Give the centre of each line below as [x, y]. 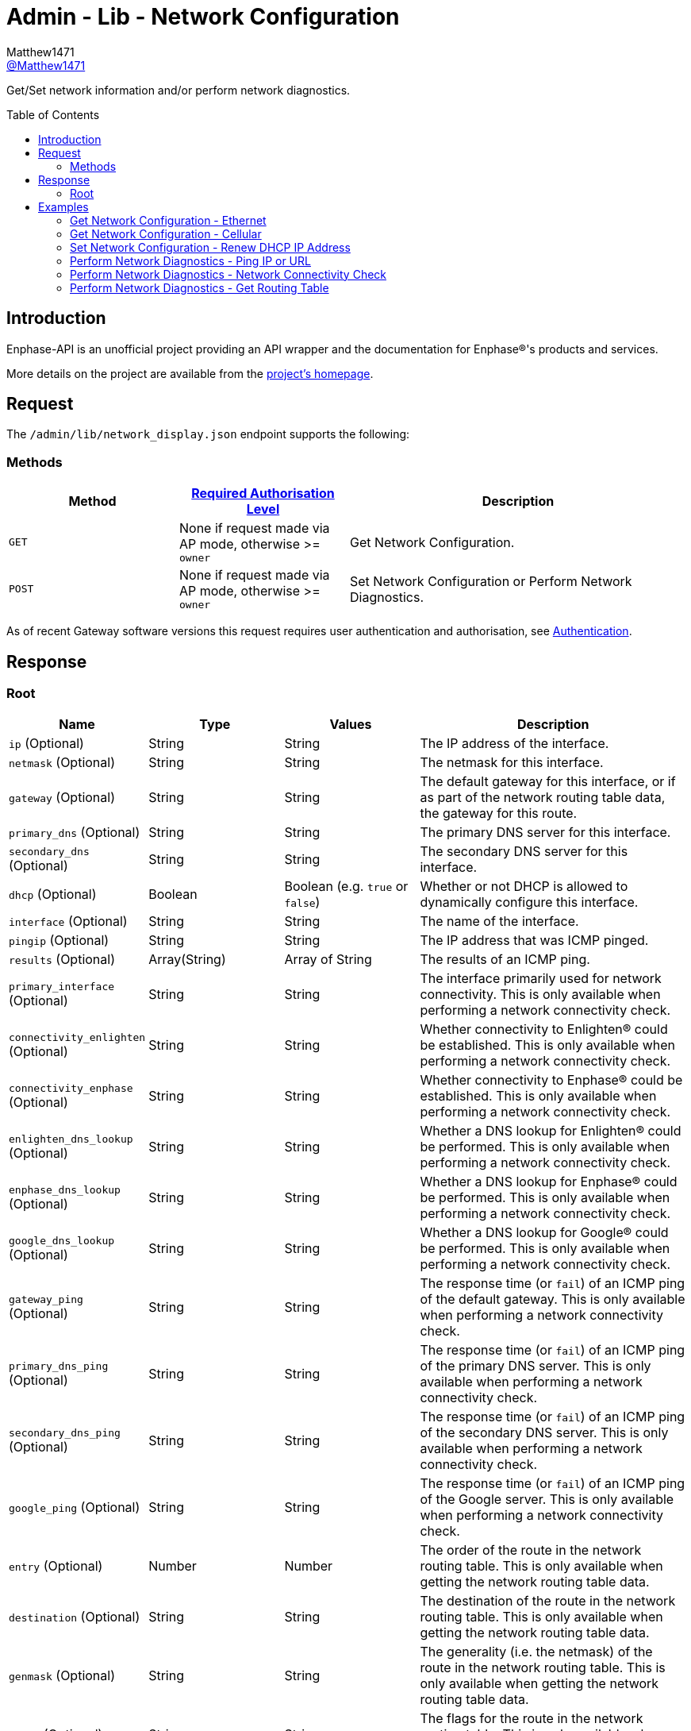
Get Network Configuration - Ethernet [168, 220]
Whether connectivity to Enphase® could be [551, 1080]
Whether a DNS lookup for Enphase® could [549, 1182]
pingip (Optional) [59, 941]
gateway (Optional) [62, 798]
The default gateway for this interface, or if [548, 782]
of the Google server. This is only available [547, 1500]
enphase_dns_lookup [65, 1189]
